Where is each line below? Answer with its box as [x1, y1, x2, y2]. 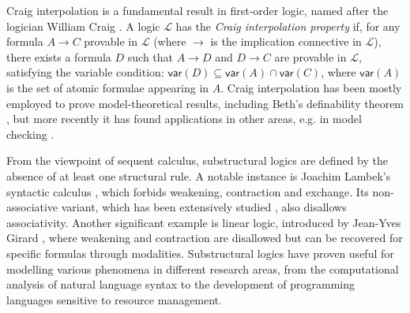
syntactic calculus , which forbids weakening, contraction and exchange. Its [6, 183, 369, 199]
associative [6, 199, 58, 215]
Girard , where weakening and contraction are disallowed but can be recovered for [6, 229, 403, 246]
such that [127, 48, 174, 65]
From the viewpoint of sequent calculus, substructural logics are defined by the [6, 152, 388, 169]
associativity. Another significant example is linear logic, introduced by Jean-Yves [6, 214, 401, 230]
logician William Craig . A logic [6, 17, 160, 34]
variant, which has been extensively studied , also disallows [61, 199, 347, 215]
